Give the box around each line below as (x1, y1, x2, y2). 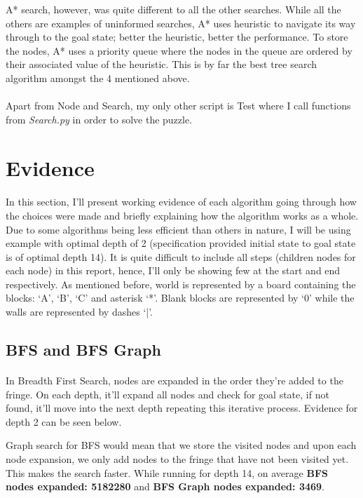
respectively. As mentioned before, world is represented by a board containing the (6, 276, 356, 291)
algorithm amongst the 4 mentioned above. (6, 70, 190, 85)
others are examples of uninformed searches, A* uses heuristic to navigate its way (6, 15, 356, 30)
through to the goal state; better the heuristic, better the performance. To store (6, 29, 348, 44)
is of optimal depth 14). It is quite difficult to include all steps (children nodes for (6, 249, 356, 264)
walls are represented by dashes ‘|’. (6, 304, 153, 319)
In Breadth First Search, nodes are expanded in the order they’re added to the (6, 373, 343, 388)
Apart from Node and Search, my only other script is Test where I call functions (6, 98, 351, 113)
